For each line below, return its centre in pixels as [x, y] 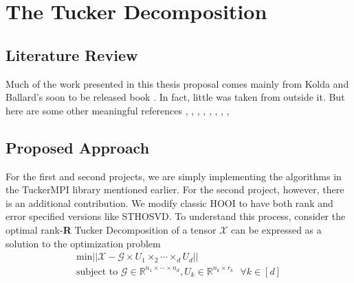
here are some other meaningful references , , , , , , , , [118, 110]
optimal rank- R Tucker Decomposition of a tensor [111, 229]
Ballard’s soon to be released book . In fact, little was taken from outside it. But [175, 97]
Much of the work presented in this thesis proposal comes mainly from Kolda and [177, 83]
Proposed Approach [78, 147]
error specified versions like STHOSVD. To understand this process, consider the [176, 216]
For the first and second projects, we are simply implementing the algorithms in [174, 176]
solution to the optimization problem [83, 243]
